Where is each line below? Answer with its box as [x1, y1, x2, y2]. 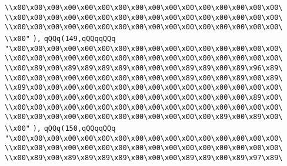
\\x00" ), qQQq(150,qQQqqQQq [5, 124, 116, 133]
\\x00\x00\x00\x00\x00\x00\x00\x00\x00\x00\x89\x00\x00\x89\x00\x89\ [5, 73, 283, 82]
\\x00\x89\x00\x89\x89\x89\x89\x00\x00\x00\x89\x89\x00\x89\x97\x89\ [5, 153, 283, 162]
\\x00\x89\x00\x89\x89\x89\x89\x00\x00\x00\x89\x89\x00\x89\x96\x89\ [5, 63, 283, 72]
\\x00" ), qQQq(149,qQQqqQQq [5, 34, 116, 43]
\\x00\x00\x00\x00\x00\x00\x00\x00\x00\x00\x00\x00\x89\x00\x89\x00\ [5, 113, 283, 121]
